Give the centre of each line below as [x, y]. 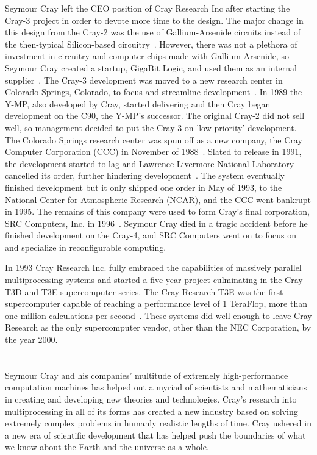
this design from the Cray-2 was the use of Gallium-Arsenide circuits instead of [153, 32]
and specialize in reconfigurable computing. [86, 247]
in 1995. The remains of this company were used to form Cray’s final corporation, [157, 211]
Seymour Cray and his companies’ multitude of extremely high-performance [147, 375]
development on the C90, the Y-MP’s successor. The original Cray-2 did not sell [155, 116]
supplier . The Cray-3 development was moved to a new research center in [144, 80]
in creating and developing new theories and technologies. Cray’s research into [151, 399]
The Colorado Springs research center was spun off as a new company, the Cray [154, 139]
